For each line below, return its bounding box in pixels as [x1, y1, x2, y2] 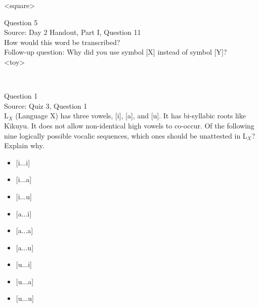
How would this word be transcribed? [4, 36, 120, 47]
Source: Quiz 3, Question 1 [4, 100, 88, 111]
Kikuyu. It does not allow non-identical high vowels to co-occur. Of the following [4, 120, 254, 130]
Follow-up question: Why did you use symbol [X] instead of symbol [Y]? [4, 47, 227, 57]
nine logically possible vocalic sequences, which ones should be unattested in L [4, 130, 247, 141]
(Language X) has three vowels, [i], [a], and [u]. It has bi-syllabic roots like [15, 110, 246, 121]
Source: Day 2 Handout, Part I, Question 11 [4, 27, 141, 37]
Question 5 [4, 17, 38, 27]
